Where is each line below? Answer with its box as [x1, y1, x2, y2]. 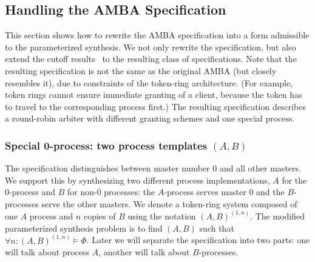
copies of [83, 209, 116, 222]
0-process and [5, 185, 56, 198]
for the [282, 173, 307, 186]
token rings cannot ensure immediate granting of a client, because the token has [5, 88, 302, 101]
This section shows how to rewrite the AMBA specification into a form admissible [5, 29, 310, 41]
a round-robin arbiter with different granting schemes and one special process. [5, 112, 295, 125]
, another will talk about [98, 246, 190, 258]
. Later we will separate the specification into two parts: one [86, 233, 310, 246]
